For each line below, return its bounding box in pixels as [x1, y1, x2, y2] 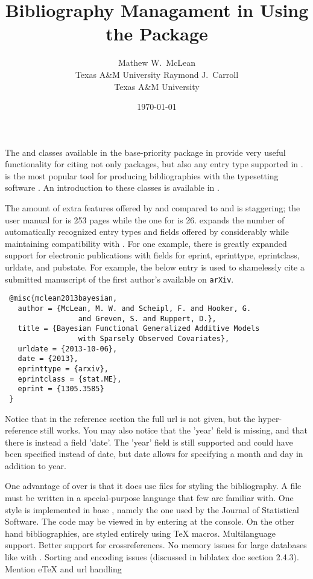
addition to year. [5, 459, 66, 472]
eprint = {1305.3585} [17, 385, 104, 394]
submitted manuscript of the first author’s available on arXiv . [5, 272, 234, 285]
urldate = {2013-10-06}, [17, 344, 118, 353]
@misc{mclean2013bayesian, [9, 294, 118, 303]
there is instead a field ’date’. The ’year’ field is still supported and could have [5, 435, 293, 448]
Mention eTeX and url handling [5, 562, 122, 575]
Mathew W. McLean [118, 56, 196, 69]
